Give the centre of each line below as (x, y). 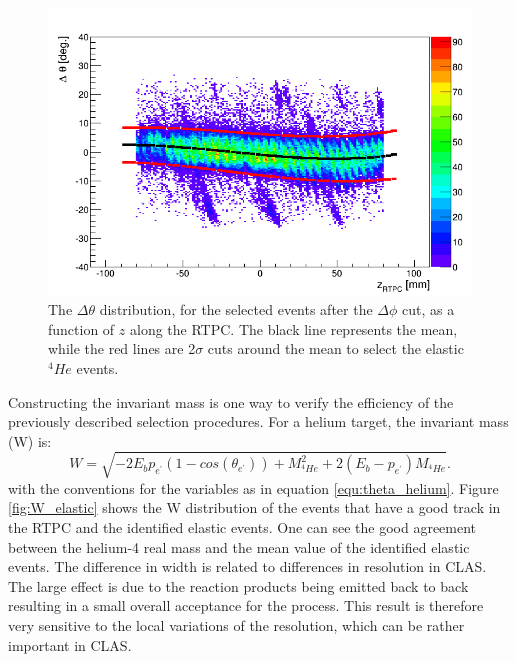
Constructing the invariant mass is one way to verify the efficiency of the (231, 401)
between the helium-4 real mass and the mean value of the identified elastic (239, 546)
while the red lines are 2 (122, 348)
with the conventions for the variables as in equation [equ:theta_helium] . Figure (253, 487)
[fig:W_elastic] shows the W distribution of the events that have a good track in (254, 507)
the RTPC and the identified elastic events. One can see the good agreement (242, 527)
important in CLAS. (70, 644)
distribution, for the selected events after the (236, 309)
